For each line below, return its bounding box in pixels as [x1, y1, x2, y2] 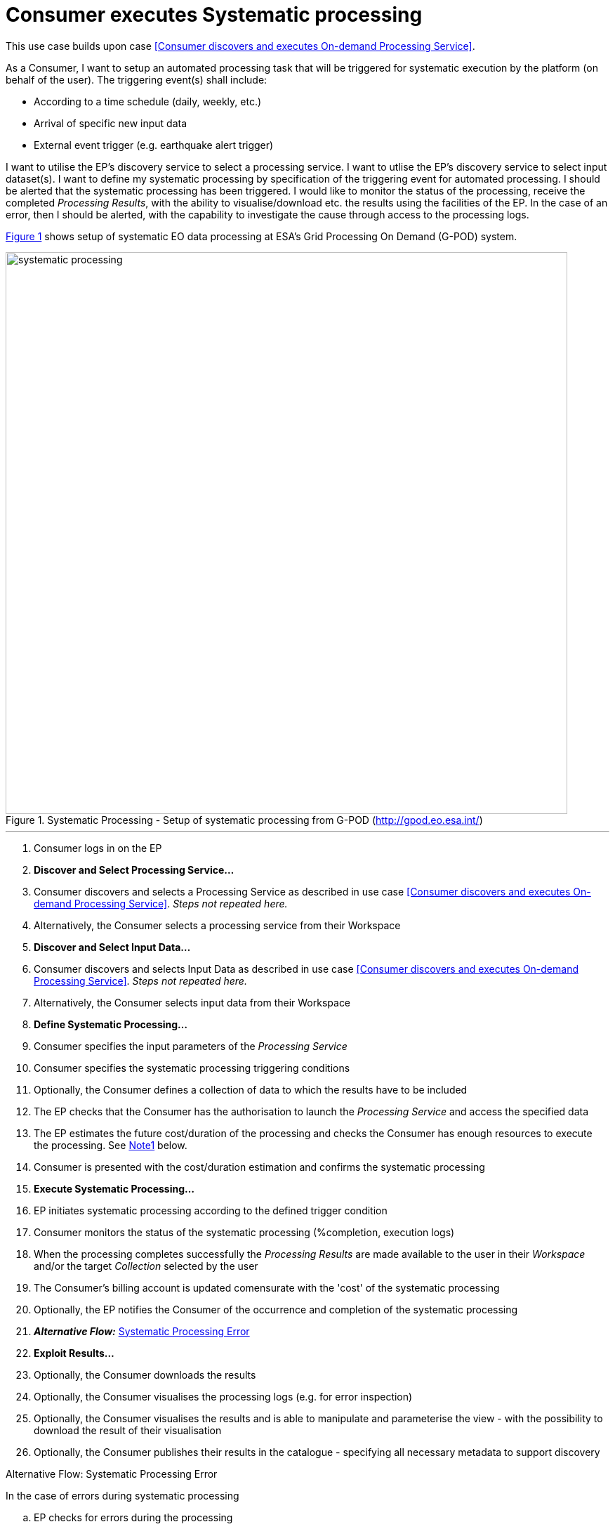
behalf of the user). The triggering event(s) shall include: [6, 73, 267, 86]
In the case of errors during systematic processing [6, 1489, 239, 1502]
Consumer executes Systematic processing [6, 3, 423, 27]
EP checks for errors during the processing [34, 1511, 233, 1523]
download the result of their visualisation [34, 1424, 222, 1436]
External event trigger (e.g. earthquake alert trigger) [34, 138, 274, 151]
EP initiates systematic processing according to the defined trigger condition [34, 1204, 388, 1216]
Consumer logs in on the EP [34, 841, 162, 854]
